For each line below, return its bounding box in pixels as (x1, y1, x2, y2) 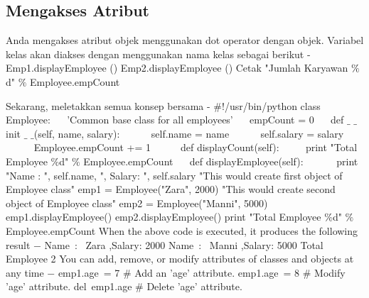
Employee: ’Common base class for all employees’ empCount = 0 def (6, 112, 344, 127)
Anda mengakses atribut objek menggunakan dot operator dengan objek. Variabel (6, 33, 364, 48)
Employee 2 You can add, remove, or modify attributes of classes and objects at (6, 251, 354, 266)
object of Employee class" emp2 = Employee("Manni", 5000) (6, 195, 268, 210)
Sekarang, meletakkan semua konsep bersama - (6, 98, 210, 113)
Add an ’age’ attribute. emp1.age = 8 (134, 265, 300, 280)
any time (6, 265, 44, 280)
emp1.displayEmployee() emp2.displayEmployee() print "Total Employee (6, 209, 321, 224)
